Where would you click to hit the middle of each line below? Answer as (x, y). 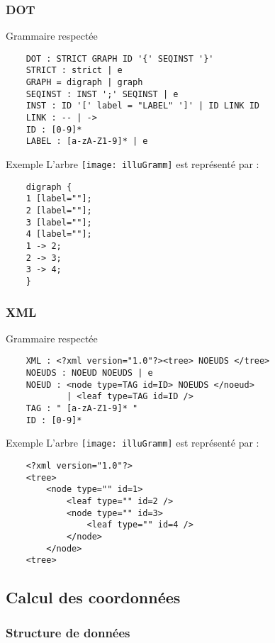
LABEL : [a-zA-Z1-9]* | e (87, 141)
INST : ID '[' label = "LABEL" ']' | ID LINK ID (142, 106)
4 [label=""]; (59, 234)
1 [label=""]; (59, 199)
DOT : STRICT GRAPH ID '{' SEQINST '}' (120, 58)
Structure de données (68, 632)
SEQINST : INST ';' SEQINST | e (102, 94)
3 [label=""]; (59, 222)
